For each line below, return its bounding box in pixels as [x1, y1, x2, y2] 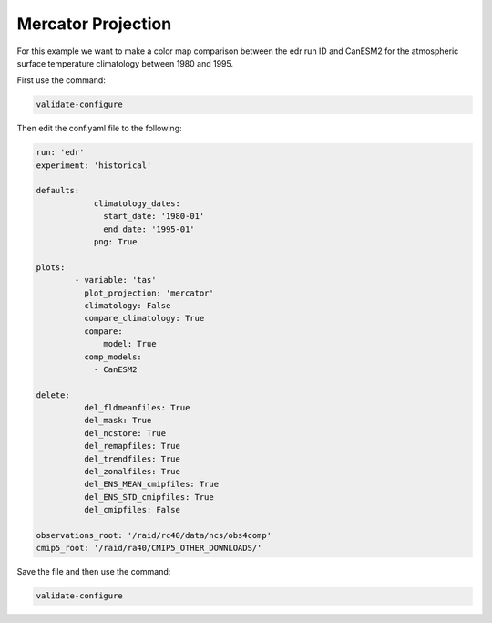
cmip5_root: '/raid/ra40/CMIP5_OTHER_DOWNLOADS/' [36, 543, 262, 554]
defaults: [36, 185, 80, 196]
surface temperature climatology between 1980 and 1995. [16, 57, 234, 68]
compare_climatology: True [83, 313, 205, 324]
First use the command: [16, 75, 107, 86]
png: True [93, 237, 138, 247]
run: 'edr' [36, 147, 85, 158]
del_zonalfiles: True [83, 466, 181, 477]
